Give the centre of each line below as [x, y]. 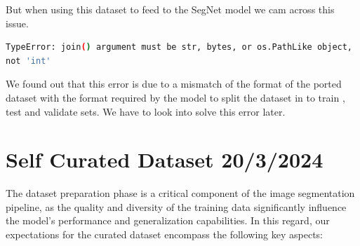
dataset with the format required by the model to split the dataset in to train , [175, 97]
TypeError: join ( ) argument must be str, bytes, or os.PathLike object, [179, 47]
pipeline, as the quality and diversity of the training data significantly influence [176, 206]
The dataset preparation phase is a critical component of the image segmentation [180, 193]
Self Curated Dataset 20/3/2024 [165, 159]
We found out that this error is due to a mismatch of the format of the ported [174, 84]
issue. [17, 23]
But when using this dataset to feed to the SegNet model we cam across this [170, 9]
